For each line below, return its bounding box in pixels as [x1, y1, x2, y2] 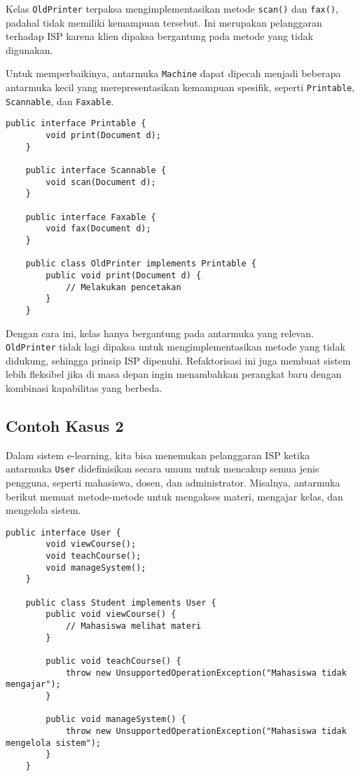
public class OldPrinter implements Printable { [25, 259, 256, 269]
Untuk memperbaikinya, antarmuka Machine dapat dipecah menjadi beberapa [6, 66, 341, 81]
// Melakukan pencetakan [65, 282, 181, 292]
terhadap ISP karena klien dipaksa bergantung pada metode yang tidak [6, 29, 314, 43]
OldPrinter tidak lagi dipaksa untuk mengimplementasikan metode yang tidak [6, 339, 345, 354]
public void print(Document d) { [46, 270, 202, 280]
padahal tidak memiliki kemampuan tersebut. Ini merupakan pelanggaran [6, 15, 322, 29]
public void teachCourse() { [46, 656, 181, 667]
